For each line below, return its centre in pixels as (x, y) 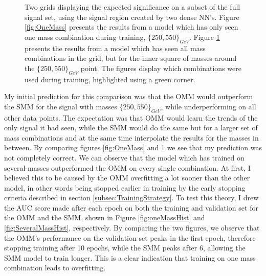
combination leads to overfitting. (55, 268)
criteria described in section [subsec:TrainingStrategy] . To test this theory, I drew (131, 198)
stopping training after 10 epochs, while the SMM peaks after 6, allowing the (125, 248)
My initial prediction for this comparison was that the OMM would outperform (129, 96)
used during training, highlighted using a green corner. (110, 79)
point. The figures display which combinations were (161, 68)
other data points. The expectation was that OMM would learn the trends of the (131, 117)
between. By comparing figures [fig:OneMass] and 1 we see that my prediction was (133, 147)
